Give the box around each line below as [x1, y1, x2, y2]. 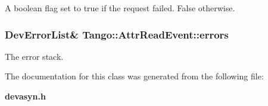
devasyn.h [5, 90, 46, 102]
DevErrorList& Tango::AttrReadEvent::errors [5, 27, 229, 41]
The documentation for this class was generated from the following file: [5, 70, 264, 82]
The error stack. [5, 50, 64, 62]
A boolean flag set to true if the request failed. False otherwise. [5, 2, 235, 14]
